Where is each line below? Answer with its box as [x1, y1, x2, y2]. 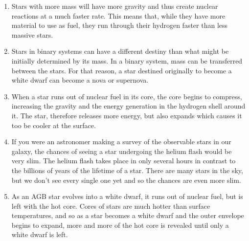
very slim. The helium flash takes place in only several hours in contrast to [11, 155, 236, 166]
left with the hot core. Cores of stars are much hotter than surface [11, 200, 210, 211]
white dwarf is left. [11, 229, 68, 240]
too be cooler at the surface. [11, 120, 96, 130]
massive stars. [11, 29, 53, 40]
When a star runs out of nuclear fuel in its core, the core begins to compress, [11, 91, 242, 101]
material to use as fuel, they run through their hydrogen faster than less [11, 20, 228, 30]
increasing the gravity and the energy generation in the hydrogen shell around [11, 101, 246, 111]
